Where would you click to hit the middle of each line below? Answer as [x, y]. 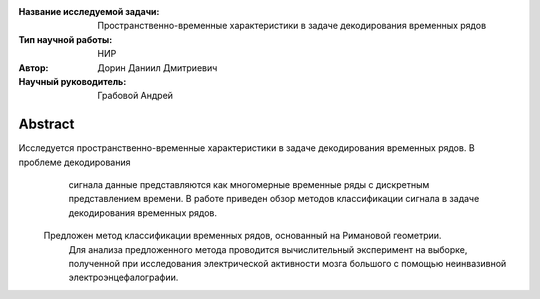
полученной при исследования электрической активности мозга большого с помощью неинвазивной [287, 263]
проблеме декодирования [74, 162]
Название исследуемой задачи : [89, 11]
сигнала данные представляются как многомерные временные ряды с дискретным [249, 185]
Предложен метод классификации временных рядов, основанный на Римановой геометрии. [242, 236]
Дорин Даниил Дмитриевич [157, 67]
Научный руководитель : [72, 81]
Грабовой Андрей [135, 96]
